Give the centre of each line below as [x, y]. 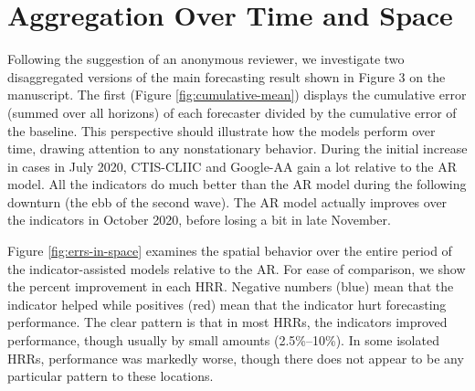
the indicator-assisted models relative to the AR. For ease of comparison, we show [237, 268]
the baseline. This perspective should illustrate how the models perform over [222, 130]
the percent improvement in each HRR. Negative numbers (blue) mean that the [231, 286]
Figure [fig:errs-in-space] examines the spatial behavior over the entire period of [230, 251]
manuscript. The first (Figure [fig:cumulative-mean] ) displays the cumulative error [237, 95]
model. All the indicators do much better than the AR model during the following [237, 184]
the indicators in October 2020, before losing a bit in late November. [199, 220]
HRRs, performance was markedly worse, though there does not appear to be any [236, 358]
